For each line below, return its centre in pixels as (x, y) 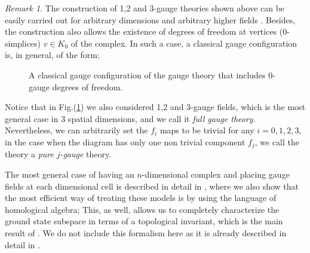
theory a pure (29, 154)
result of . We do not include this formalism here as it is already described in (146, 232)
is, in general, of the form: (52, 55)
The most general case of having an (70, 174)
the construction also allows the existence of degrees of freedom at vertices (141, 31)
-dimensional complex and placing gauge (216, 174)
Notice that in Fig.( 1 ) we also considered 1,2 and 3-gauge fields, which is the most (155, 107)
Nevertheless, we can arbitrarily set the (76, 130)
